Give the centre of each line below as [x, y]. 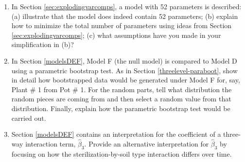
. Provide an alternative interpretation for [147, 143]
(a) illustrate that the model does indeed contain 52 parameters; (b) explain [125, 16]
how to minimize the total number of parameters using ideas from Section [122, 25]
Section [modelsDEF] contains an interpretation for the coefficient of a [116, 134]
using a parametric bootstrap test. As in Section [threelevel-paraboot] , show [124, 70]
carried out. [29, 118]
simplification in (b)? [43, 44]
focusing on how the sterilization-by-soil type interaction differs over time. [122, 154]
